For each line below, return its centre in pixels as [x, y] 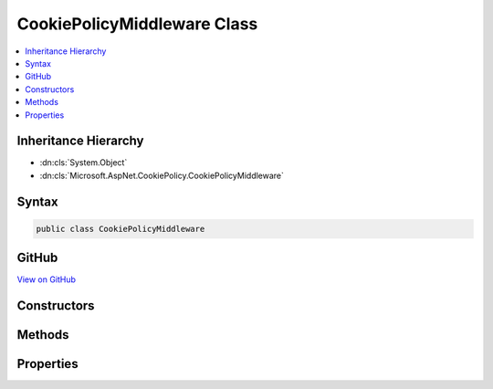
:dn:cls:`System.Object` [84, 163]
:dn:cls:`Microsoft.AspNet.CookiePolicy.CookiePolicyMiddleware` [162, 175]
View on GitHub [47, 279]
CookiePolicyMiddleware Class [137, 24]
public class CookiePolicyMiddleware [121, 229]
